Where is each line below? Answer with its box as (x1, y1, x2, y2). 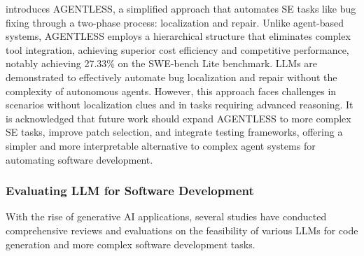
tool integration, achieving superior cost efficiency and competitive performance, (6, 42, 349, 57)
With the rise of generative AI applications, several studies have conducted (6, 209, 327, 224)
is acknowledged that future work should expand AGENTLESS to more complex (6, 111, 351, 125)
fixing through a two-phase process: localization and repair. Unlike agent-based (6, 15, 344, 29)
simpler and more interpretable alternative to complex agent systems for (6, 138, 316, 152)
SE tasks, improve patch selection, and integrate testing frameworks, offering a (6, 125, 343, 139)
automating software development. (6, 152, 153, 166)
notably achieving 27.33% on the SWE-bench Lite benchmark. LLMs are (6, 56, 318, 71)
